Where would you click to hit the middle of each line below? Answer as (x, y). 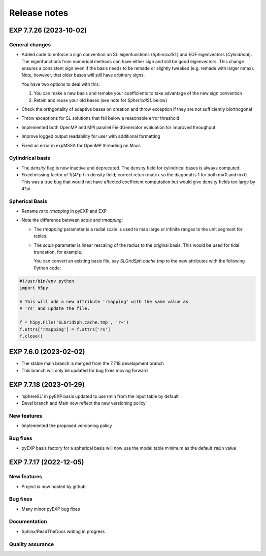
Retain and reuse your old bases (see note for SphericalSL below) (100, 100)
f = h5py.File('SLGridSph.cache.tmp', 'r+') (74, 322)
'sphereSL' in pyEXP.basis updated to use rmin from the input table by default (100, 396)
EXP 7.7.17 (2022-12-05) (47, 462)
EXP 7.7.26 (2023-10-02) (48, 30)
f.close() (31, 336)
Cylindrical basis (30, 158)
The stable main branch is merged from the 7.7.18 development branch (93, 363)
